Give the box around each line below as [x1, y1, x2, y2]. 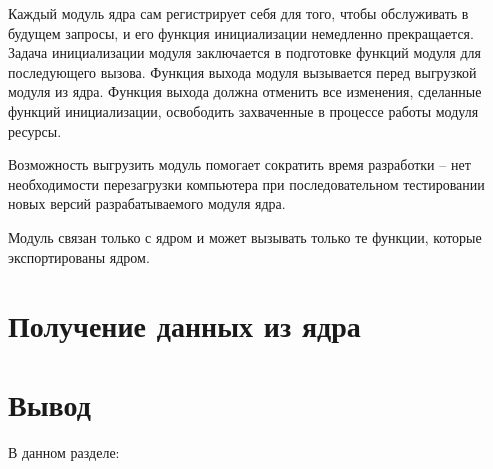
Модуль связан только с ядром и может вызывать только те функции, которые [8, 226, 482, 247]
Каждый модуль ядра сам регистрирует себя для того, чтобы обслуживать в [8, 3, 469, 23]
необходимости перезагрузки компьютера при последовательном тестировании [8, 173, 485, 194]
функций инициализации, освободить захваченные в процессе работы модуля [8, 100, 479, 121]
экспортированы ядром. [8, 246, 150, 267]
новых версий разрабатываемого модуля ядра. [8, 193, 286, 214]
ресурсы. [8, 120, 62, 141]
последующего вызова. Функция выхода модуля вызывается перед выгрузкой [8, 61, 477, 82]
